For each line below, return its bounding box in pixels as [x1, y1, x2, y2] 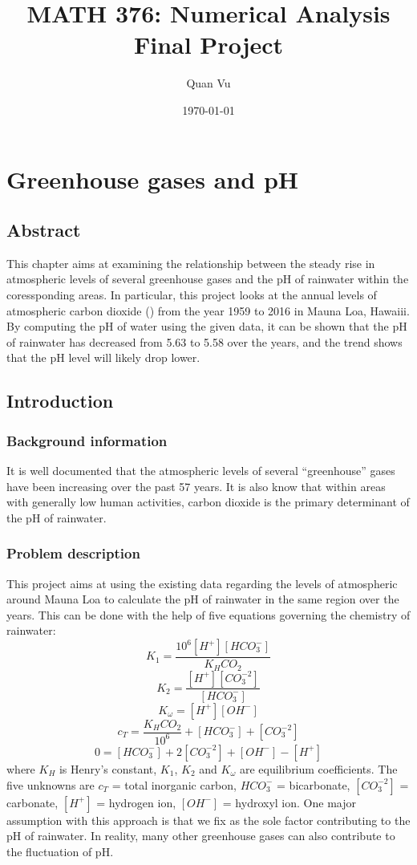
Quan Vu [186, 75, 231, 91]
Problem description [6, 543, 140, 563]
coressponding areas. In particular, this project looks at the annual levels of [6, 286, 377, 303]
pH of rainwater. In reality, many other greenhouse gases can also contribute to [6, 827, 395, 844]
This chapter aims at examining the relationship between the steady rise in [6, 254, 375, 271]
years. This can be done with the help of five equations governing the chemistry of [6, 606, 411, 623]
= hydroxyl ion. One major [222, 794, 356, 810]
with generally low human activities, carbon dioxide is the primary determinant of [6, 493, 410, 510]
